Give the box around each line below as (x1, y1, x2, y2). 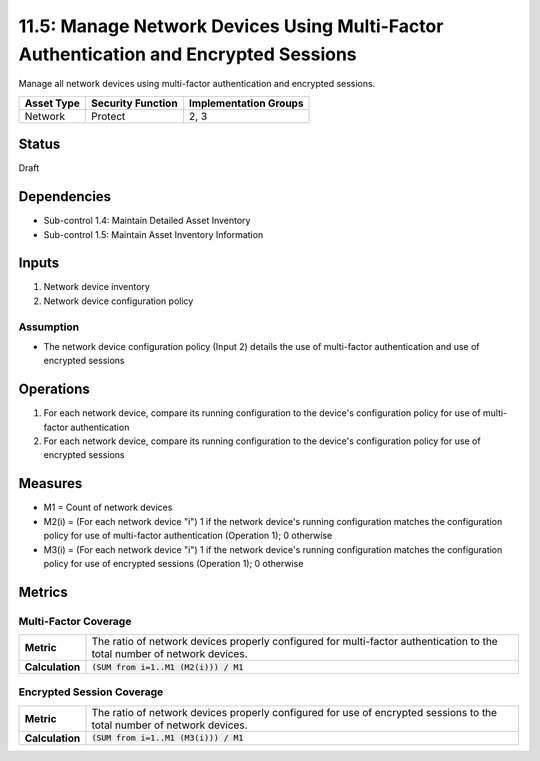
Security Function (91, 96, 179, 110)
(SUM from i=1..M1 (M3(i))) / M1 (91, 733, 244, 744)
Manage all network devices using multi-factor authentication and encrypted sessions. (18, 78, 376, 90)
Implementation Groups (188, 96, 304, 110)
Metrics (18, 583, 69, 600)
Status (18, 136, 61, 153)
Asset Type (24, 96, 80, 110)
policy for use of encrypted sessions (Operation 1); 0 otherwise (43, 557, 304, 569)
